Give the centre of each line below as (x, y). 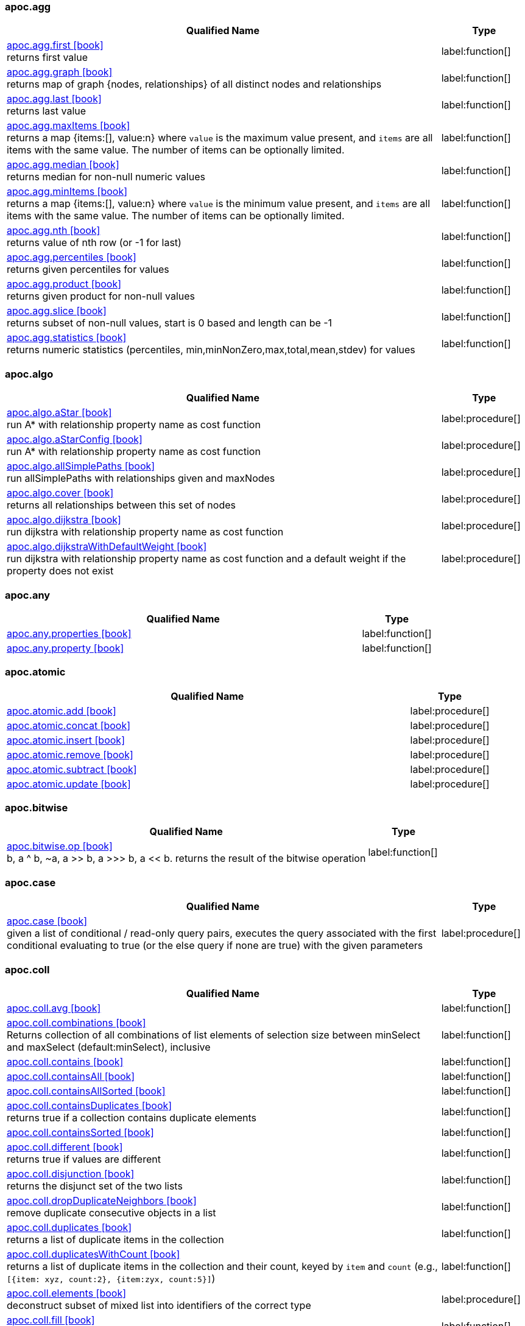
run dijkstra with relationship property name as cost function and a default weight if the (206, 559)
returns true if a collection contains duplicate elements (132, 1117)
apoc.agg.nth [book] (54, 231)
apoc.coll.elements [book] (67, 1293)
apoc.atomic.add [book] (62, 711)
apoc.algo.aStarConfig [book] (75, 439)
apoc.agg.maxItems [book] (69, 126)
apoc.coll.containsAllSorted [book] (86, 1091)
